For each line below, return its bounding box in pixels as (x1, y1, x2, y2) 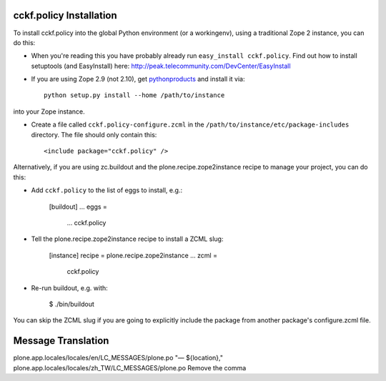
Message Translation (13, 335, 109, 347)
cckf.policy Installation (13, 9, 117, 21)
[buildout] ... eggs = (49, 202, 107, 211)
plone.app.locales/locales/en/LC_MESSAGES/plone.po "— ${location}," (13, 354, 223, 362)
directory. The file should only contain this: (31, 130, 157, 139)
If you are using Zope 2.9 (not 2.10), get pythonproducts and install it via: (31, 75, 245, 84)
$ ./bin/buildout (49, 300, 94, 308)
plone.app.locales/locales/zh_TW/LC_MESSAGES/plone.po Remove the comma (13, 363, 247, 372)
